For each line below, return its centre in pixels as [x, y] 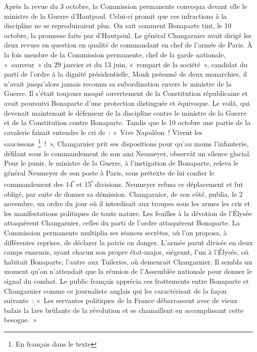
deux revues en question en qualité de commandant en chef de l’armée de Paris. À [128, 45]
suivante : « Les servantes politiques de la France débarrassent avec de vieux [121, 300]
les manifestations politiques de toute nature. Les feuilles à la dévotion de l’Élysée [128, 213]
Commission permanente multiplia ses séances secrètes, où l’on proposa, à [116, 232]
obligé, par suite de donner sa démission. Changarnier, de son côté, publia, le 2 [123, 194]
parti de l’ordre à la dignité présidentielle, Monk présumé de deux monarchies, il [126, 74]
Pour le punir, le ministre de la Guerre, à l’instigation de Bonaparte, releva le [121, 163]
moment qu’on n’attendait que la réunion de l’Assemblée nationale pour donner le [128, 271]
